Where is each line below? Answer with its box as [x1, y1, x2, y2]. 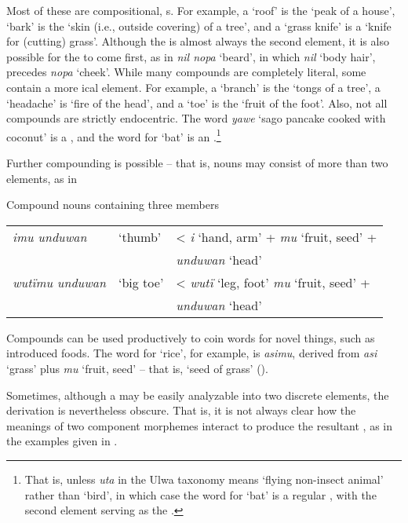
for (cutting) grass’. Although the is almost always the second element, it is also [6, 33, 389, 49]
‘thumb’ [118, 227, 162, 246]
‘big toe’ [118, 272, 164, 291]
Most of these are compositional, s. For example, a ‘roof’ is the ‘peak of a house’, [6, 2, 395, 18]
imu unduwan [13, 227, 87, 246]
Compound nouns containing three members [6, 196, 219, 213]
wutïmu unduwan [13, 272, 106, 291]
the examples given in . [6, 433, 118, 449]
